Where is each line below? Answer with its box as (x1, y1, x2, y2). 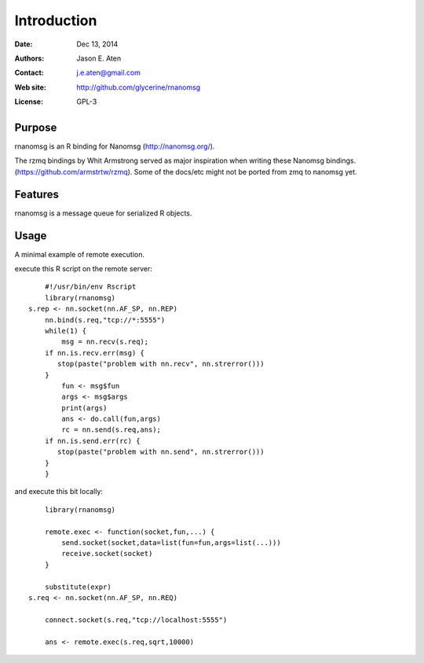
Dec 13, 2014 (76, 39, 119, 49)
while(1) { (44, 326, 87, 335)
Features (14, 187, 59, 201)
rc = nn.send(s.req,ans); (61, 425, 161, 434)
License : (14, 97, 43, 106)
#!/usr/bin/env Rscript (44, 282, 137, 291)
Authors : (14, 53, 45, 63)
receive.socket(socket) (61, 549, 153, 558)
